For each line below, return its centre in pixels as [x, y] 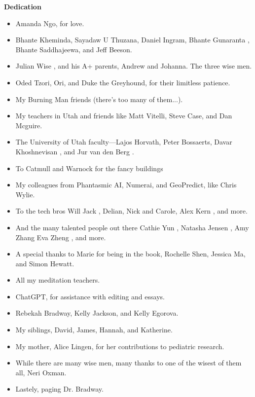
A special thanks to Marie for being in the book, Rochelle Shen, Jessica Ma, [130, 254]
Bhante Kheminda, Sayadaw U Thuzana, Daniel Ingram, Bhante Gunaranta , [132, 40]
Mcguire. [29, 125]
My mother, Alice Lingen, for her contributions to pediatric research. [120, 346]
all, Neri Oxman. [41, 372]
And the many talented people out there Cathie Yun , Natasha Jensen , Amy [132, 227]
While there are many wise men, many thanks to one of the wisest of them [128, 363]
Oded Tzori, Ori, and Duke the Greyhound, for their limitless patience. [123, 82]
